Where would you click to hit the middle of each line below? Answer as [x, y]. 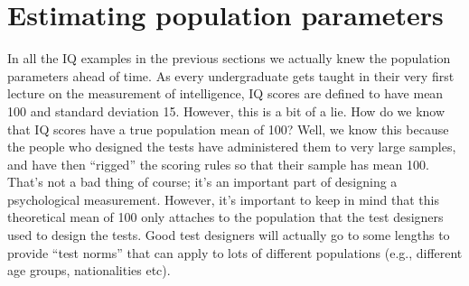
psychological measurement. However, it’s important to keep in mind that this [223, 199]
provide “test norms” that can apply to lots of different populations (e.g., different [235, 252]
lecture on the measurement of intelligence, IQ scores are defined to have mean [225, 93]
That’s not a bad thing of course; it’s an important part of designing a [202, 182]
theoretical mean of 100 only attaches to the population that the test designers [225, 217]
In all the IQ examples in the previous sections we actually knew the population [229, 58]
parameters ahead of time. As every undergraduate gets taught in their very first [231, 75]
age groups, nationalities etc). [89, 270]
